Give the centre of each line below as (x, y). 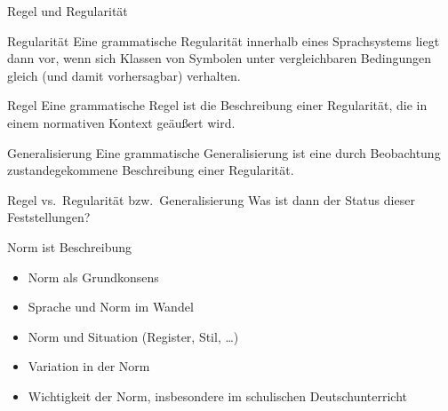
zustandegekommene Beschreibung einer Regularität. (151, 170)
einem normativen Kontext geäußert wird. (121, 122)
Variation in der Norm (89, 366)
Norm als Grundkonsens (93, 277)
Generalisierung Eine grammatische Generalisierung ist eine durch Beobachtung (224, 152)
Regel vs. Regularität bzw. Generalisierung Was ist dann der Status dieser (211, 199)
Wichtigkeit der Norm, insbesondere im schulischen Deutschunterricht (217, 395)
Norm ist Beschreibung (70, 246)
